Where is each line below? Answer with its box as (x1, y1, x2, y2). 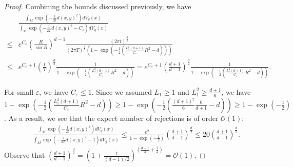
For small (4, 86, 34, 97)
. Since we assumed (91, 86, 152, 97)
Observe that (4, 150, 45, 160)
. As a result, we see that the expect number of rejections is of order (4, 112, 219, 123)
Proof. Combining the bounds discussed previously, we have (4, 1, 191, 11)
